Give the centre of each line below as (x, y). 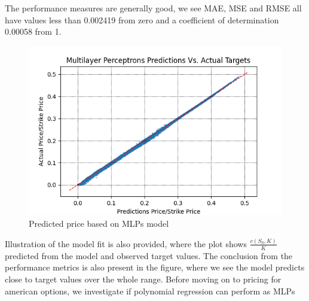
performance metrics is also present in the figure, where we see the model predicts (155, 267)
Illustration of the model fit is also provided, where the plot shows (126, 243)
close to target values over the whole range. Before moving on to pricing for (143, 279)
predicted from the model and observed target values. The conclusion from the (149, 255)
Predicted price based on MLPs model (99, 224)
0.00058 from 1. (33, 31)
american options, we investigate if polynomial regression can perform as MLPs (150, 291)
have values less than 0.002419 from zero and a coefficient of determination (142, 19)
